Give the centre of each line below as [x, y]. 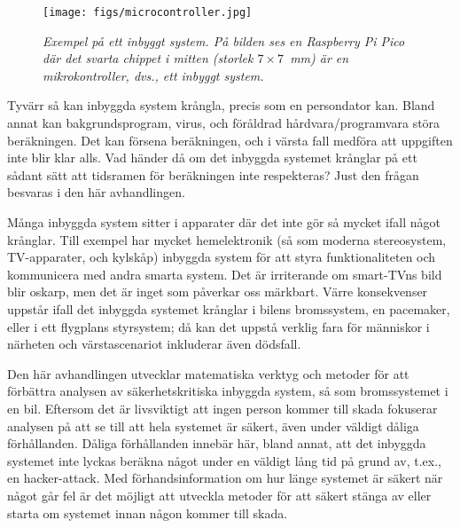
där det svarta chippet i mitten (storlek [148, 58]
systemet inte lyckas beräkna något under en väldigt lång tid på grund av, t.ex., [224, 460]
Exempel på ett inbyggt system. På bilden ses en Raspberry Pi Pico [224, 40]
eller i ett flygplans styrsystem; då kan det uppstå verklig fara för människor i [218, 326]
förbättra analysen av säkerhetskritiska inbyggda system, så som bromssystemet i [228, 391]
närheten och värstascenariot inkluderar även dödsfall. [154, 344]
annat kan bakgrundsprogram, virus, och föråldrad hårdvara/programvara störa [224, 123]
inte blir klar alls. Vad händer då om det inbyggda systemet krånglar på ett [212, 158]
